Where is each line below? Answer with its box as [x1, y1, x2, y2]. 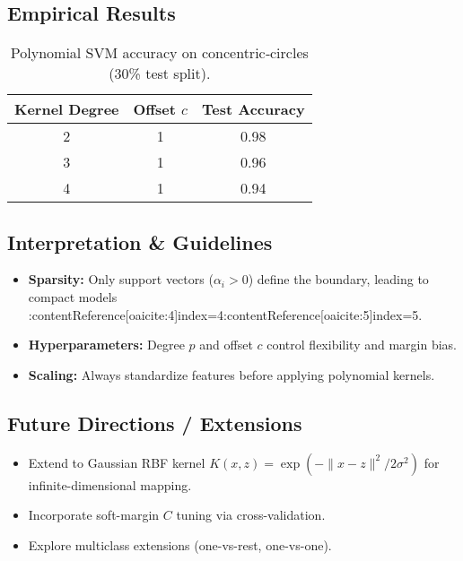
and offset [199, 335, 253, 354]
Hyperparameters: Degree [28, 335, 185, 354]
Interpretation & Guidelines [7, 228, 273, 255]
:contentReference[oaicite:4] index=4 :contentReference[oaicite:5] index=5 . [28, 305, 423, 324]
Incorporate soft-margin [28, 505, 160, 524]
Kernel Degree [14, 99, 119, 120]
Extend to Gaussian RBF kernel [28, 453, 205, 471]
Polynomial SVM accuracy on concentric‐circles [10, 42, 309, 64]
